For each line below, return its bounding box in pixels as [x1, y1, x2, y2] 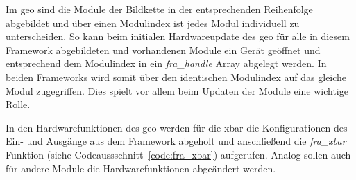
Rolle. [6, 97, 31, 111]
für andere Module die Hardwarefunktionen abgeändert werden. [6, 161, 276, 175]
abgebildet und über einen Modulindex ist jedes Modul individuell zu [6, 15, 300, 30]
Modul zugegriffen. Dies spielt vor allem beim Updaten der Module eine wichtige [6, 83, 348, 98]
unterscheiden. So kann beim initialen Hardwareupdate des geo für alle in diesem [6, 29, 350, 44]
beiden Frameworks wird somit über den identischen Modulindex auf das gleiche [6, 69, 347, 84]
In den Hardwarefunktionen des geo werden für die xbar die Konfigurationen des [6, 120, 348, 134]
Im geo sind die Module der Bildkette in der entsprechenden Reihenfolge [6, 2, 313, 16]
